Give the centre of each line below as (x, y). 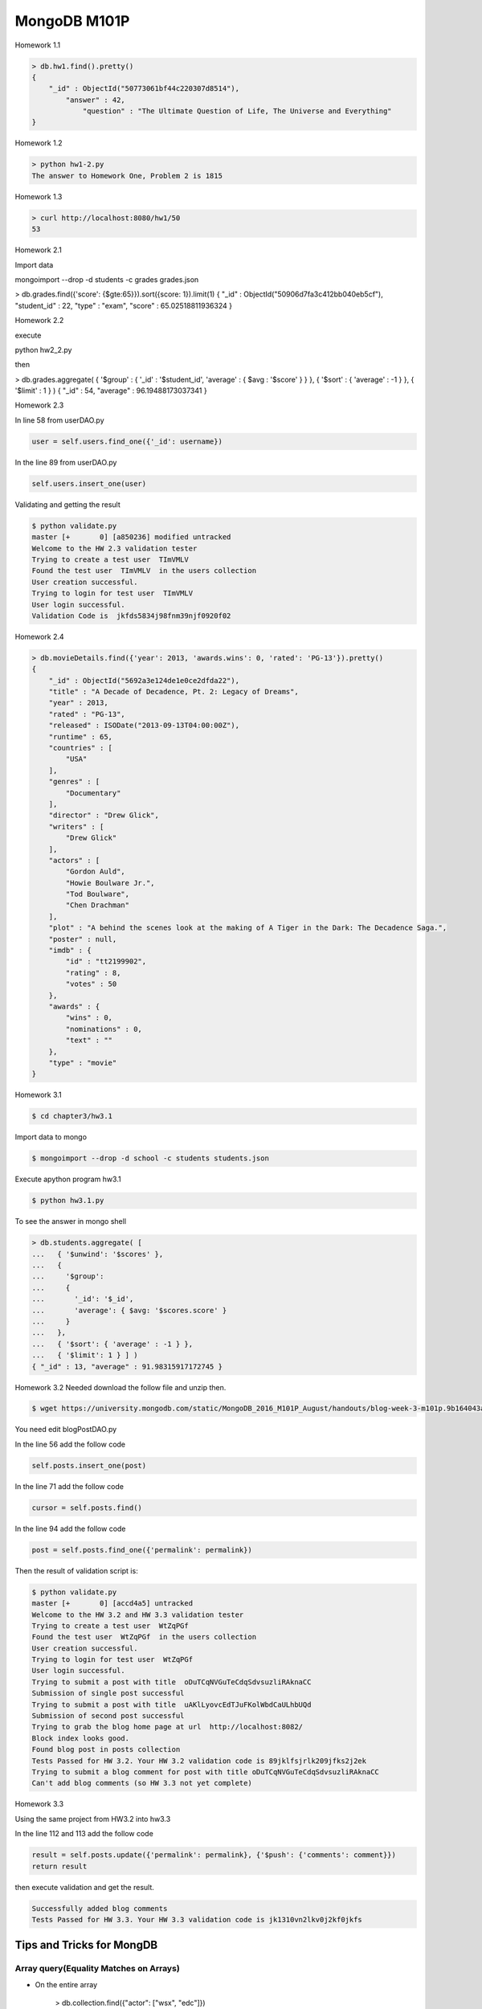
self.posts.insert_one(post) (89, 1465)
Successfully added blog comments (100, 1908)
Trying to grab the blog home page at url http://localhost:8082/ (167, 1727)
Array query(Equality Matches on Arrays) (97, 1969)
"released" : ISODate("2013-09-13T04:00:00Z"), (144, 726)
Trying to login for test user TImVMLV (112, 593)
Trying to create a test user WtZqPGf (110, 1626)
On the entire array (66, 1984)
